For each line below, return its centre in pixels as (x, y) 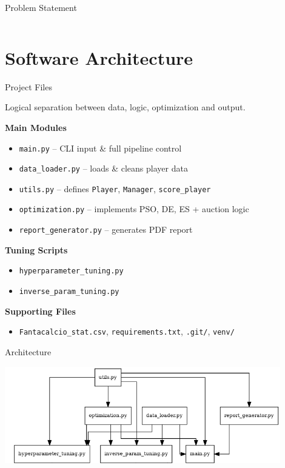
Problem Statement (41, 7)
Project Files (29, 86)
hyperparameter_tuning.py (71, 271)
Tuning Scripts (36, 249)
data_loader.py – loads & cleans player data (103, 168)
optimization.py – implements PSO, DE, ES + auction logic (134, 209)
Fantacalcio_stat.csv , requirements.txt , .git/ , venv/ (127, 331)
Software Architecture (99, 57)
